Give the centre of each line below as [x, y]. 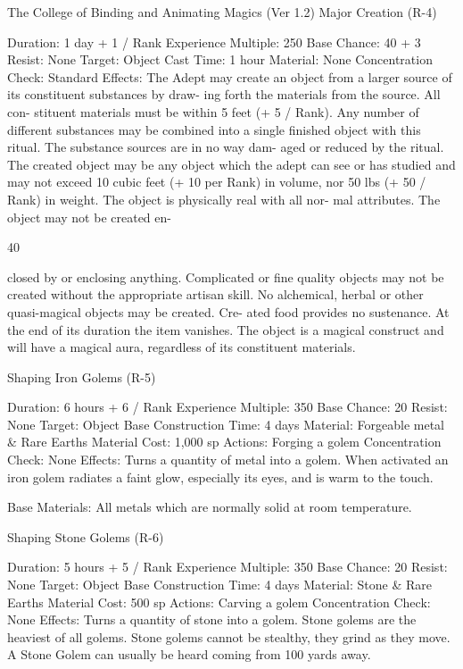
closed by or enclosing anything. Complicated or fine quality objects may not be [226, 276]
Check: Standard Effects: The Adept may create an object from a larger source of [230, 76]
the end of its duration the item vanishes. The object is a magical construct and [226, 329]
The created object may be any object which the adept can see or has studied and [231, 164]
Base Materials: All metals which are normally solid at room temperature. [210, 507]
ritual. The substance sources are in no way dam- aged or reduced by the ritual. [226, 147]
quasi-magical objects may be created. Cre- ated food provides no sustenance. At [228, 311]
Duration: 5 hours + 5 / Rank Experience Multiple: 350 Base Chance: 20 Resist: [227, 567]
